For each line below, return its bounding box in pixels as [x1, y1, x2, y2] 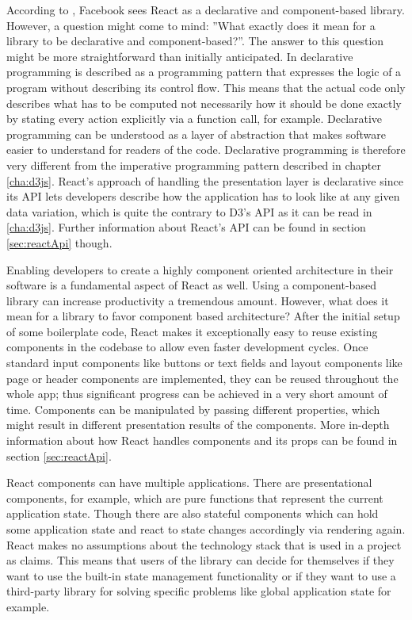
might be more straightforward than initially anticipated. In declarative [6, 48, 353, 64]
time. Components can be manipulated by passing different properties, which [6, 400, 380, 417]
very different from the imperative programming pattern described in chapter [6, 156, 381, 173]
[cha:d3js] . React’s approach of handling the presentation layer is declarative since [6, 172, 403, 189]
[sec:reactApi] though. [6, 234, 113, 251]
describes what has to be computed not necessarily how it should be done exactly [6, 94, 402, 111]
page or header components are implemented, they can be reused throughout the [6, 369, 399, 386]
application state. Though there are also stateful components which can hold [6, 505, 379, 522]
